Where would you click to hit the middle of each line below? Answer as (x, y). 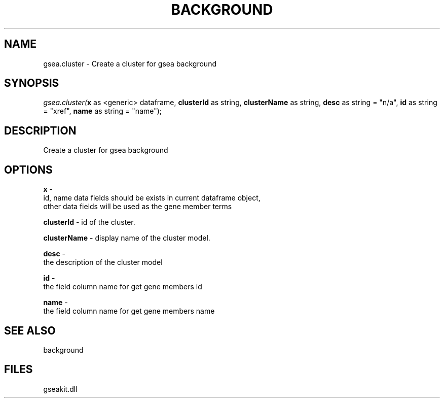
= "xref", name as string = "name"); (103, 111)
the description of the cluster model (103, 262)
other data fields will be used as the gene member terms (138, 207)
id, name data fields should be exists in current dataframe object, (152, 198)
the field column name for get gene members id (123, 287)
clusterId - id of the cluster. (89, 222)
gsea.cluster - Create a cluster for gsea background (130, 63)
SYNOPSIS (32, 83)
